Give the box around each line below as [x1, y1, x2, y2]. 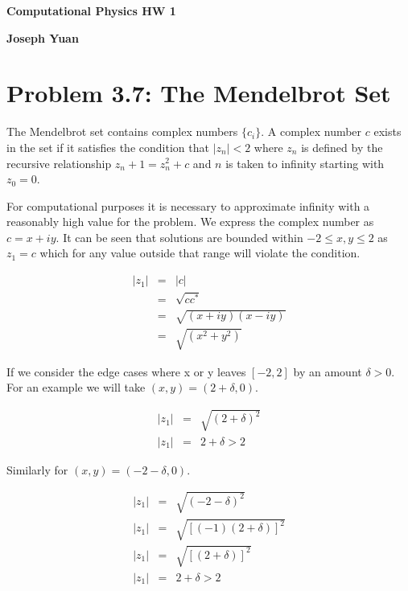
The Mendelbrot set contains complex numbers [6, 123, 238, 140]
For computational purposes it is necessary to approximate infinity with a [6, 197, 370, 214]
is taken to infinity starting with [225, 154, 385, 171]
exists [373, 123, 402, 140]
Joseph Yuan [6, 29, 79, 46]
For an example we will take [6, 379, 146, 396]
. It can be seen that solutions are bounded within [56, 228, 303, 245]
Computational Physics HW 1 [6, 2, 176, 18]
